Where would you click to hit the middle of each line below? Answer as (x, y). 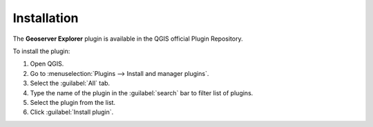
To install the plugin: (41, 51)
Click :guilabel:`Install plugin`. (72, 112)
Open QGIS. (47, 64)
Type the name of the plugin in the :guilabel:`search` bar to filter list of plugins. (142, 92)
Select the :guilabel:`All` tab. (70, 84)
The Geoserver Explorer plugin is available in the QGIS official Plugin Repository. (128, 39)
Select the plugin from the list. (73, 102)
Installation (46, 18)
